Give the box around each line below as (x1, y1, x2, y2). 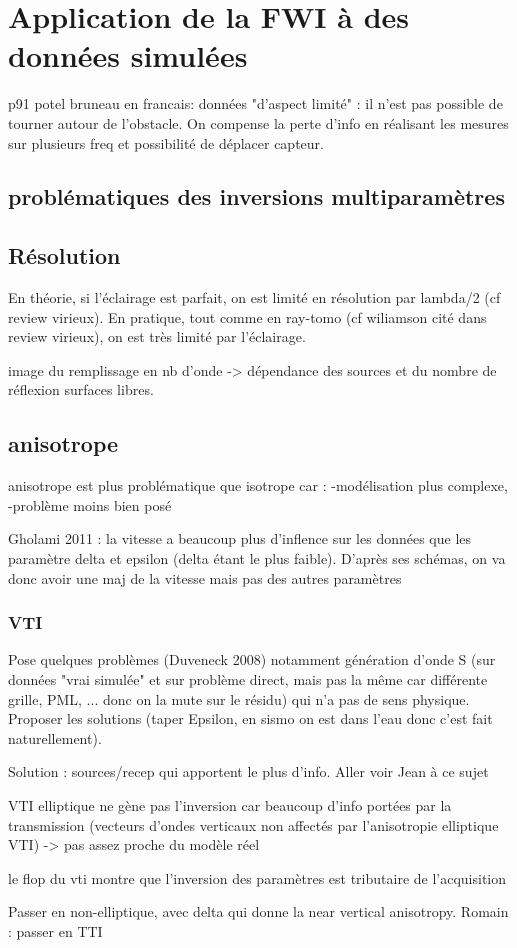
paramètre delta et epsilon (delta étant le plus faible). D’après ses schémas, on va (8, 548, 506, 569)
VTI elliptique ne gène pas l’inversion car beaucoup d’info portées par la (8, 795, 452, 815)
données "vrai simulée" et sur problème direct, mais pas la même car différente (8, 669, 488, 690)
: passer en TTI (8, 920, 103, 941)
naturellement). (8, 727, 102, 748)
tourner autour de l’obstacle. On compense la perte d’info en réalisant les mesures (8, 112, 509, 133)
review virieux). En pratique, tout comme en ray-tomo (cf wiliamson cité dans (8, 306, 487, 327)
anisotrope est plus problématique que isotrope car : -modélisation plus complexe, (8, 475, 508, 496)
